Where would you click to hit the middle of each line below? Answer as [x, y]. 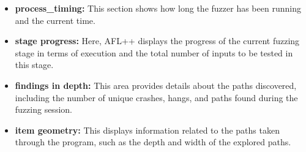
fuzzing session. [43, 109]
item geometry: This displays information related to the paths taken [147, 130]
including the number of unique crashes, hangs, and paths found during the [156, 97]
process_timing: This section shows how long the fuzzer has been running [158, 8]
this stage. [34, 65]
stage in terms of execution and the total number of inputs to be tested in [154, 52]
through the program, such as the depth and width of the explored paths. [153, 142]
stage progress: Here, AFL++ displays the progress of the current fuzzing [157, 41]
